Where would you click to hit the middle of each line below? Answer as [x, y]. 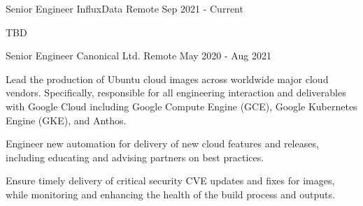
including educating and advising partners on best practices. [135, 157]
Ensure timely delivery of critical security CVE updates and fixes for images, [170, 181]
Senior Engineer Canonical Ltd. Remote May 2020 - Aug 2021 [138, 56]
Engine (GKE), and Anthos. [66, 120]
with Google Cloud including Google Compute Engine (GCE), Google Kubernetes [181, 106]
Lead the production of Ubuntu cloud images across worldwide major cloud [167, 79]
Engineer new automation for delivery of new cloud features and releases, [162, 144]
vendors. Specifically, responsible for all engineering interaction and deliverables [176, 93]
